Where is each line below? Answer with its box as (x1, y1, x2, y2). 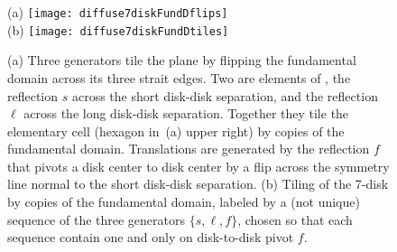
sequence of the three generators (7, 210, 186, 229)
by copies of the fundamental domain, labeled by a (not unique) (7, 192, 360, 211)
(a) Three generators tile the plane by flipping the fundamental (7, 51, 356, 70)
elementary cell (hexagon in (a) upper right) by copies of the (7, 121, 345, 140)
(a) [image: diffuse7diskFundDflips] (7, 3, 228, 21)
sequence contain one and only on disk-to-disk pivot (7, 228, 294, 247)
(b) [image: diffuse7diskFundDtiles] (7, 20, 229, 39)
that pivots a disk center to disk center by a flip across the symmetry (7, 156, 390, 175)
